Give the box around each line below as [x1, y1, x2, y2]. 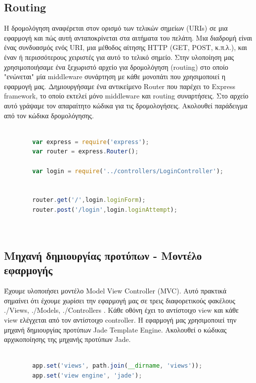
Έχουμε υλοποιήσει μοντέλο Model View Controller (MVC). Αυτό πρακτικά [4, 286, 227, 296]
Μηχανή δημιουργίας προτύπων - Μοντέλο [4, 248, 202, 263]
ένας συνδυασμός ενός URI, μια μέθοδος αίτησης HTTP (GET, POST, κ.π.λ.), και [4, 42, 247, 52]
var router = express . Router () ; [32, 148, 139, 155]
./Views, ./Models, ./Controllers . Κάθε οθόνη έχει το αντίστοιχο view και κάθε [4, 305, 239, 315]
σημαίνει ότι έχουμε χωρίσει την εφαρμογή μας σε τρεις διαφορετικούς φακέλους [4, 295, 235, 305]
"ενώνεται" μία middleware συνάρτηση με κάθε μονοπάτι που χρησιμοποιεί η [4, 71, 226, 82]
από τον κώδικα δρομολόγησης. [4, 110, 94, 120]
